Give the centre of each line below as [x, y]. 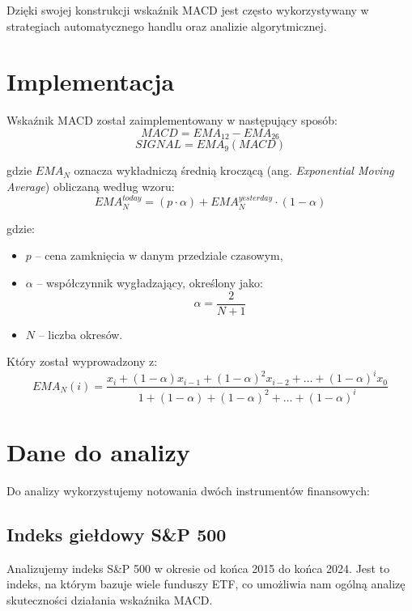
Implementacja [91, 81]
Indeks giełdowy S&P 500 [117, 534]
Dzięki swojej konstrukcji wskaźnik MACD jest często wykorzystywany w [188, 10]
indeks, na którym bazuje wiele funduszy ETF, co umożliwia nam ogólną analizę [206, 584]
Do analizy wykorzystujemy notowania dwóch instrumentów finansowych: [188, 490]
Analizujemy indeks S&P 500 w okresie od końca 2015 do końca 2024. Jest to [198, 568]
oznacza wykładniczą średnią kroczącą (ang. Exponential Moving [234, 170]
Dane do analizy [98, 451]
